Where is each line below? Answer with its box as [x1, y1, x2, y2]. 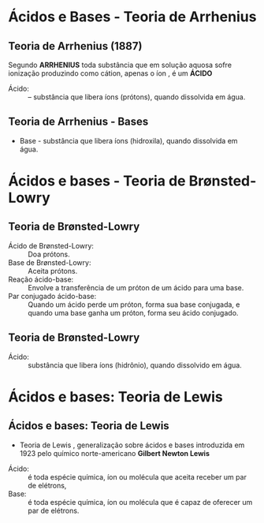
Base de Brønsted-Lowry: [8, 257, 91, 267]
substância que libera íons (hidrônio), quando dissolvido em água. [28, 360, 242, 370]
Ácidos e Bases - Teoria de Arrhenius [8, 8, 257, 26]
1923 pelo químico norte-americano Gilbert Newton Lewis [19, 448, 210, 458]
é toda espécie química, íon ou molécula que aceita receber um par [28, 472, 247, 481]
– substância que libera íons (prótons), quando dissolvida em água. [28, 92, 246, 102]
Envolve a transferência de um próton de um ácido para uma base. [28, 282, 244, 292]
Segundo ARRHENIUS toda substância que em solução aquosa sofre [8, 60, 232, 69]
